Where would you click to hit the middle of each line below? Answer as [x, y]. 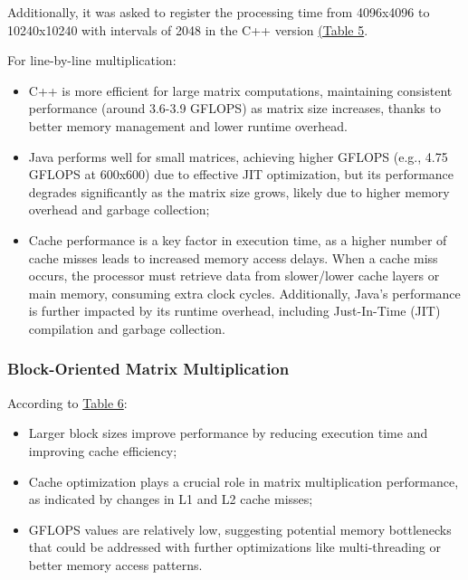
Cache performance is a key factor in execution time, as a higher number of [238, 239]
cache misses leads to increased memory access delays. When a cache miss [233, 257]
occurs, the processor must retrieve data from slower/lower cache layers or [234, 276]
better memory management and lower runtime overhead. [188, 125]
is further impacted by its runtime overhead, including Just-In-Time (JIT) [234, 311]
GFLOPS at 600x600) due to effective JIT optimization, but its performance [241, 174]
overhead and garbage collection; [119, 209]
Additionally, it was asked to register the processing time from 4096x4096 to [219, 12]
